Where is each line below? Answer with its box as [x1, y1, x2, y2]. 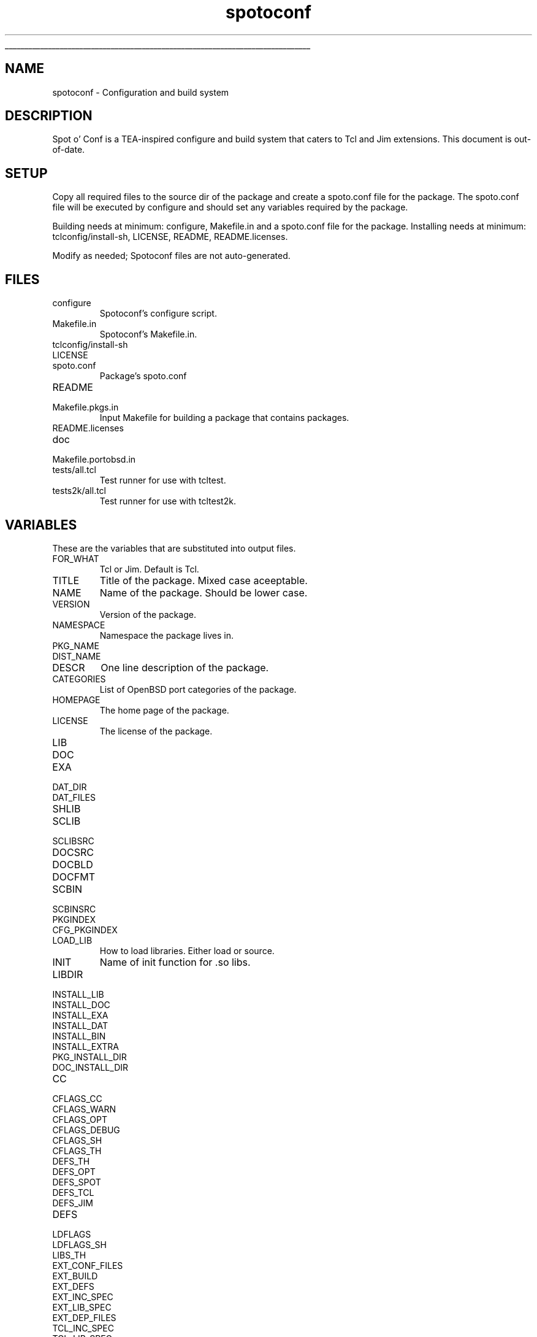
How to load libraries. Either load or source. [99, 945, 275, 956]
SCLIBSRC [52, 835, 94, 846]
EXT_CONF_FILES [52, 1260, 123, 1271]
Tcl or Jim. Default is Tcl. [99, 563, 199, 574]
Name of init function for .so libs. [99, 955, 251, 968]
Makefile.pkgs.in [52, 402, 119, 413]
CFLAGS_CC [52, 1093, 102, 1104]
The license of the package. [99, 725, 213, 736]
